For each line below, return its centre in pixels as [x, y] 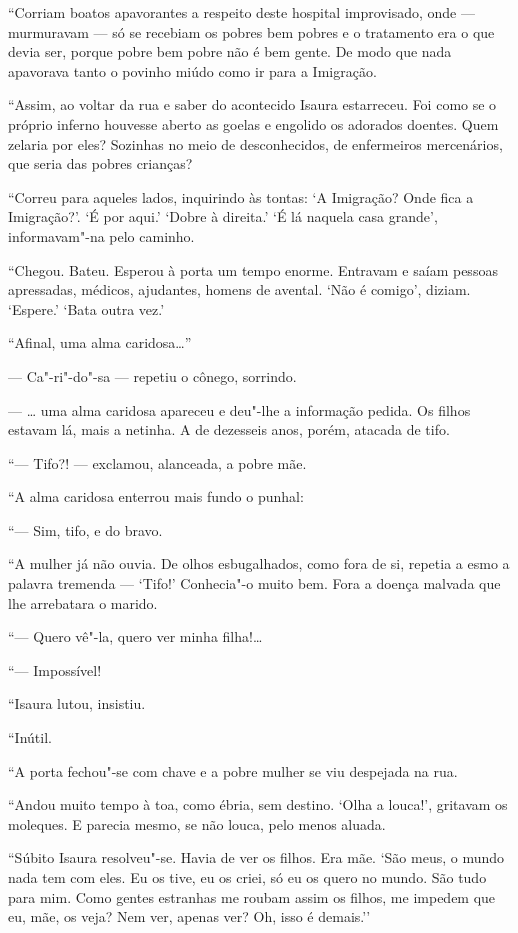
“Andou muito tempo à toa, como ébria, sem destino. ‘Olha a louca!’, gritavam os [258, 804]
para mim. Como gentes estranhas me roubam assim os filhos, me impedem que [252, 896]
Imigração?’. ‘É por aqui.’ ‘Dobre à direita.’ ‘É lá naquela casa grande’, [223, 216]
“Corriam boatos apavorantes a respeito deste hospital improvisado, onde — [241, 12]
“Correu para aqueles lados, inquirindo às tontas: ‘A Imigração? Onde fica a [241, 196]
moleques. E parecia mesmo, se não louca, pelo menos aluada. [197, 823]
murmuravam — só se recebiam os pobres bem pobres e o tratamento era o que [251, 31]
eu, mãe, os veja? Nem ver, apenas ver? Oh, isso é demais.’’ [189, 916]
